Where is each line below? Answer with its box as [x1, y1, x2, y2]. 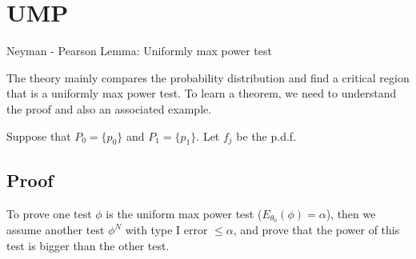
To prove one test [6, 205, 92, 221]
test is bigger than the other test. [6, 237, 170, 253]
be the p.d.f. [236, 127, 297, 144]
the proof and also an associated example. [6, 100, 212, 117]
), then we [326, 205, 376, 221]
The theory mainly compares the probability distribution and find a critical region [6, 69, 410, 86]
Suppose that [6, 127, 71, 144]
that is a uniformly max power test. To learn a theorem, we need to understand [6, 85, 397, 102]
